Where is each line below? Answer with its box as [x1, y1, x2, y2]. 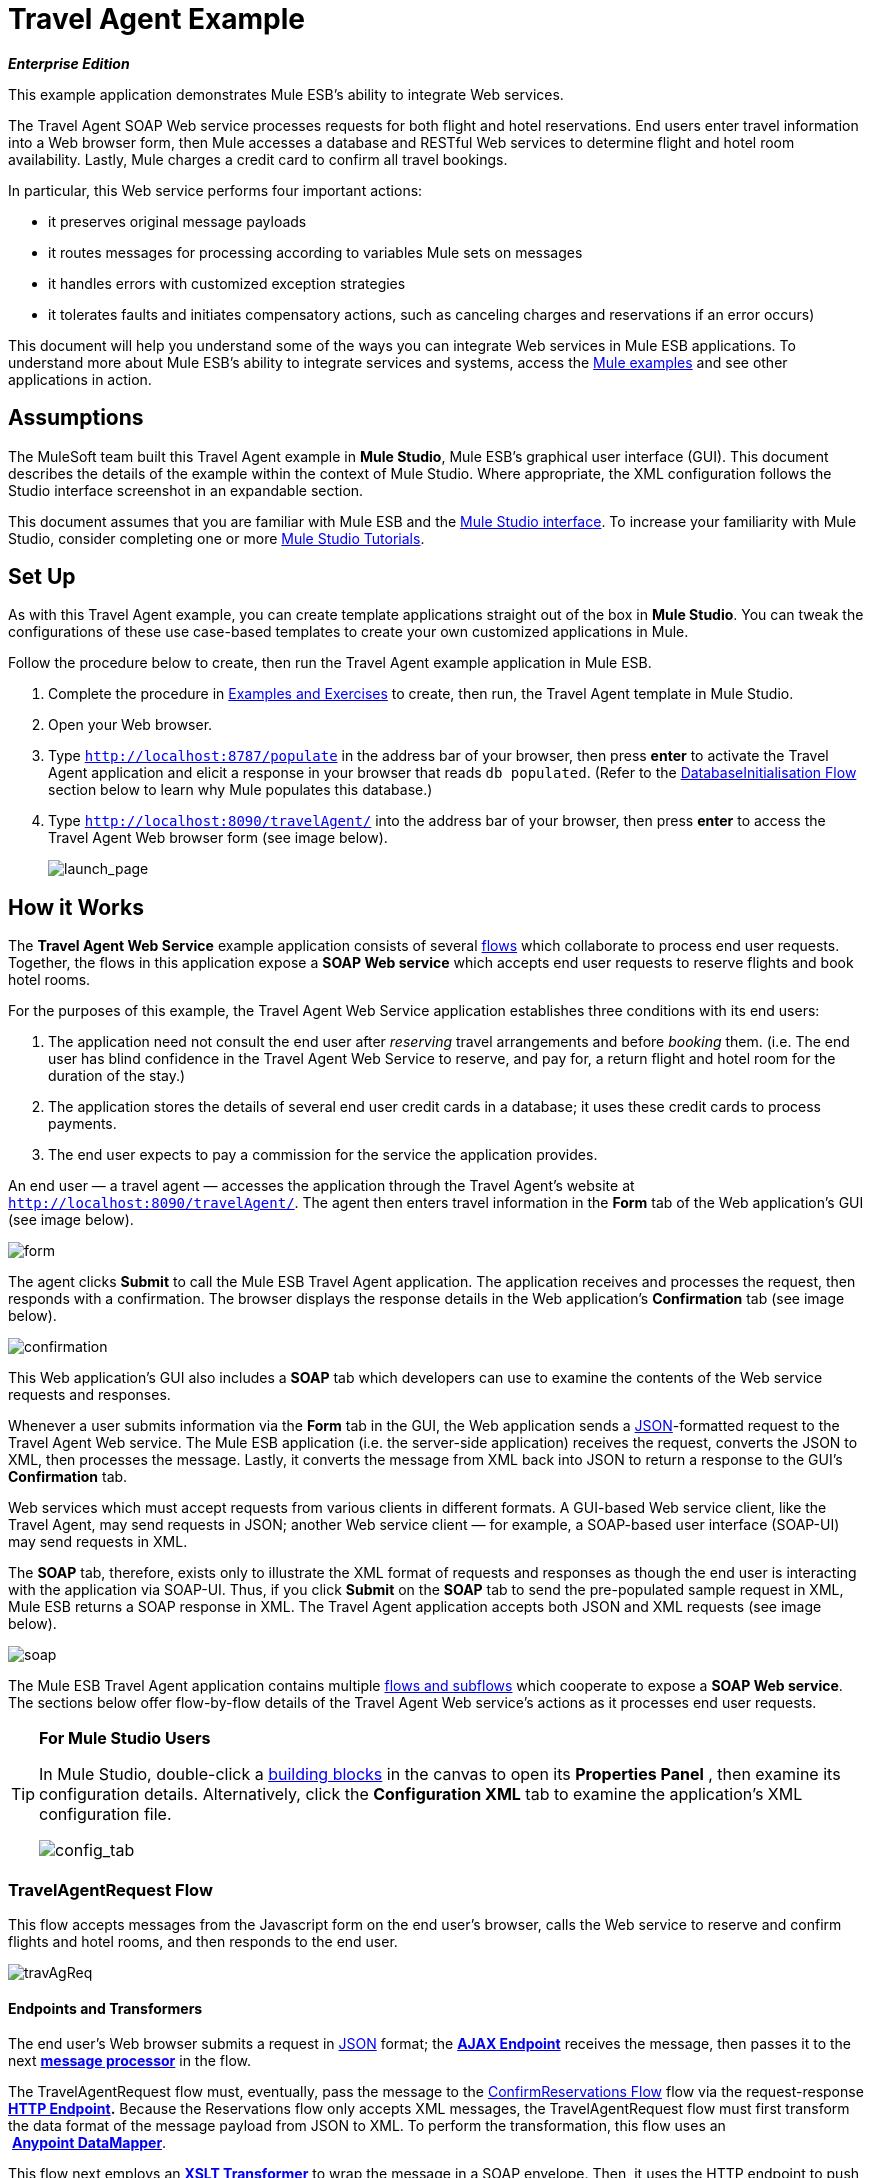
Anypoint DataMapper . [11, 2134, 167, 2152]
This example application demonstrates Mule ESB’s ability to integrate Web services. [8, 85, 564, 103]
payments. [48, 1115, 117, 1133]
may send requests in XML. [8, 1533, 188, 1551]
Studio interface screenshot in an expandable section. [8, 481, 364, 499]
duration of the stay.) [48, 1067, 186, 1085]
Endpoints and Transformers [8, 1999, 203, 2017]
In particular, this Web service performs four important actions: [8, 181, 423, 199]
